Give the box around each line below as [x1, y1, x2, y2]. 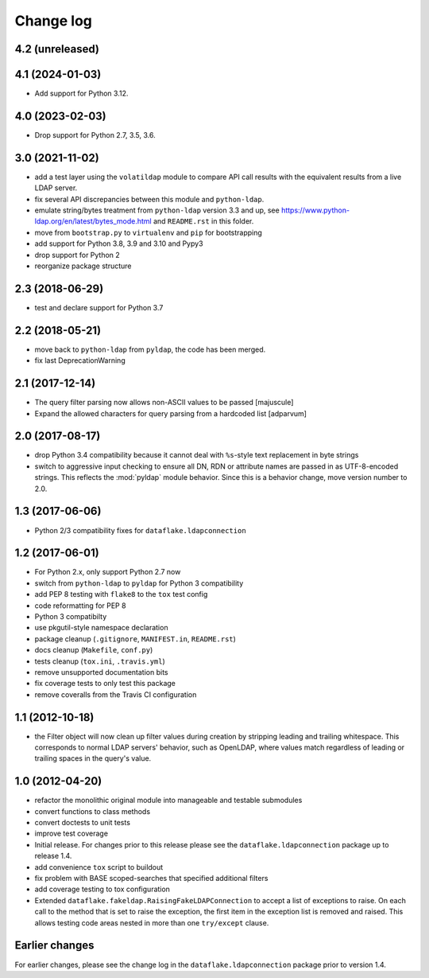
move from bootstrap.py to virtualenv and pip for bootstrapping [34, 228, 262, 237]
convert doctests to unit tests [34, 818, 131, 828]
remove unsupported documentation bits [34, 667, 168, 676]
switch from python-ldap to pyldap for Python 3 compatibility [34, 578, 244, 588]
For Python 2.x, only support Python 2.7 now [34, 567, 181, 577]
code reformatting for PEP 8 [34, 601, 126, 610]
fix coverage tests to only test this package [34, 679, 176, 688]
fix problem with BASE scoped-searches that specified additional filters [34, 874, 269, 883]
